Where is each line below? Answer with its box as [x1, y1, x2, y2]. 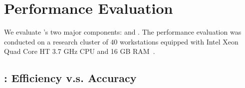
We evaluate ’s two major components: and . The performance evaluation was [4, 27, 242, 37]
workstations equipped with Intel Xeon [120, 36, 239, 46]
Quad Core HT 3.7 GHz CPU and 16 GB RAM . [4, 46, 155, 56]
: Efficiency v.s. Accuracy [4, 70, 137, 86]
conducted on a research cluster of [4, 36, 108, 46]
